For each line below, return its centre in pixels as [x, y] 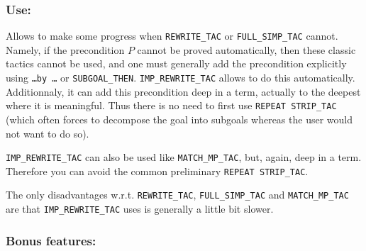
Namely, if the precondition [65, 49]
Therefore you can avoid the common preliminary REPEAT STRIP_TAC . [157, 171]
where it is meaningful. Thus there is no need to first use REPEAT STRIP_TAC [171, 105]
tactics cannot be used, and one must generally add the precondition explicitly [176, 63]
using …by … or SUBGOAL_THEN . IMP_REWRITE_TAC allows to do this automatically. [181, 78]
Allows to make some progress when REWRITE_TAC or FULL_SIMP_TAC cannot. [172, 36]
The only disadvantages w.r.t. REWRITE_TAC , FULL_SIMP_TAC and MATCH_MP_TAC [177, 195]
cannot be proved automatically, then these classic [246, 49]
